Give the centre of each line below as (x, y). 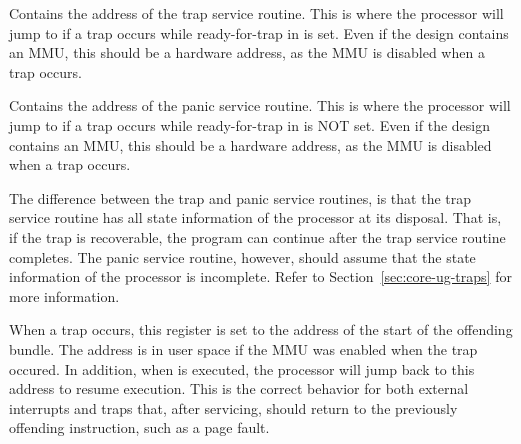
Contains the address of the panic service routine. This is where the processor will (260, 105)
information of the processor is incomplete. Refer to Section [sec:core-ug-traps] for (260, 276)
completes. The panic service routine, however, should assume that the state (242, 256)
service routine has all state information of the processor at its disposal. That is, (255, 217)
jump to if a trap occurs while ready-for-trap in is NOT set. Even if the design (249, 124)
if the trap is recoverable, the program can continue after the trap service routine (257, 236)
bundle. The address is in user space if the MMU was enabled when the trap (243, 348)
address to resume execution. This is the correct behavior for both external (239, 388)
